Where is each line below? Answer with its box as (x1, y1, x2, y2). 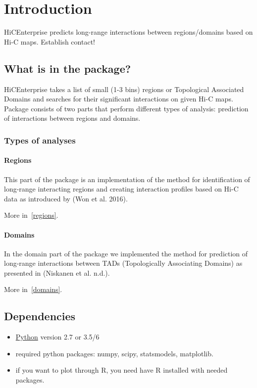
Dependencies (4, 308, 76, 324)
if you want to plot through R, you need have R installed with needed (15, 365, 228, 375)
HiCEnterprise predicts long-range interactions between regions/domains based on (4, 27, 253, 37)
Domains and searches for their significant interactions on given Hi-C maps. (4, 94, 233, 104)
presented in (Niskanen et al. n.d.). (4, 267, 110, 278)
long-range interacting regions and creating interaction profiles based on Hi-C (4, 184, 239, 194)
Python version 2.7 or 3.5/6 (15, 332, 100, 342)
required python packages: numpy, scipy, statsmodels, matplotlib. (15, 348, 213, 358)
